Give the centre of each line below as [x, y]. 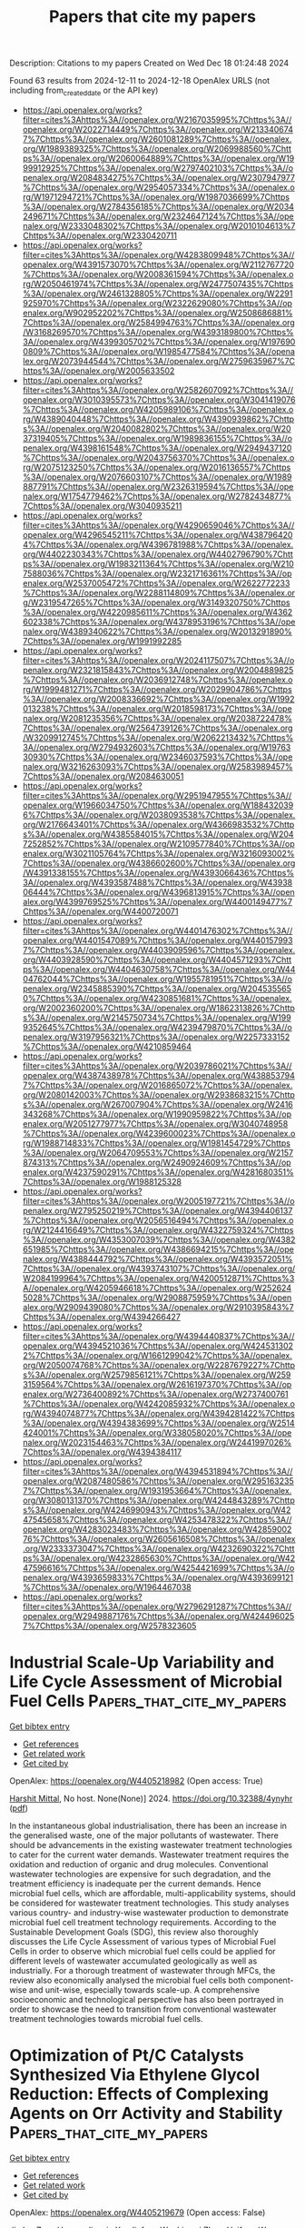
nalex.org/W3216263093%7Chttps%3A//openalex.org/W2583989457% [157, 766]
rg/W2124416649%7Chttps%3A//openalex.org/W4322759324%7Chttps [158, 1229]
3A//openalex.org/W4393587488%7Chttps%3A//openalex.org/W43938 [157, 882]
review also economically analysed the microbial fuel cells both [128, 1980]
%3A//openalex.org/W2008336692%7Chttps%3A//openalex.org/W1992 [158, 699]
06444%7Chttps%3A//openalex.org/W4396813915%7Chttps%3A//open [158, 891]
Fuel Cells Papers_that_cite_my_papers [148, 1701]
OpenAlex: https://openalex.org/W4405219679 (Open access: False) [138, 2212]
